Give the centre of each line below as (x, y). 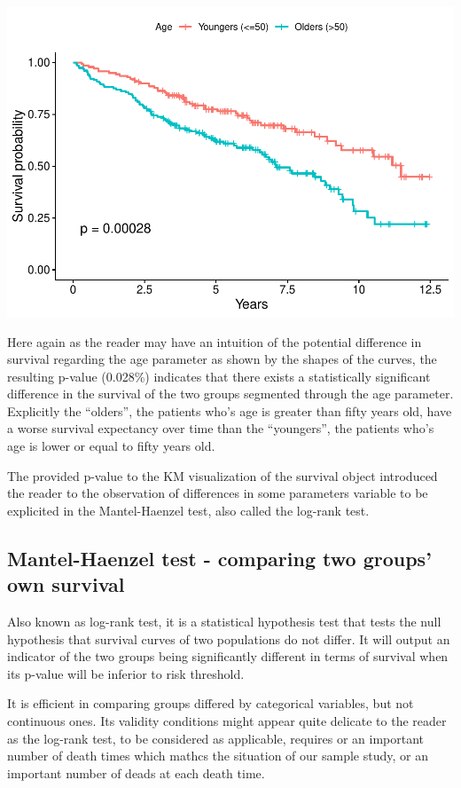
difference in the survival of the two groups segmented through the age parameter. (230, 394)
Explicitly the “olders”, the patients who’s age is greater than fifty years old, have (230, 410)
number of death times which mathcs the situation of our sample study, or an (218, 756)
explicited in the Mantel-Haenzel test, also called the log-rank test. (188, 510)
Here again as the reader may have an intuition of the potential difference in (215, 341)
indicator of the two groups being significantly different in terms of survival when (228, 656)
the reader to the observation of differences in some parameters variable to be (218, 493)
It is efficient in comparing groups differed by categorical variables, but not (211, 703)
